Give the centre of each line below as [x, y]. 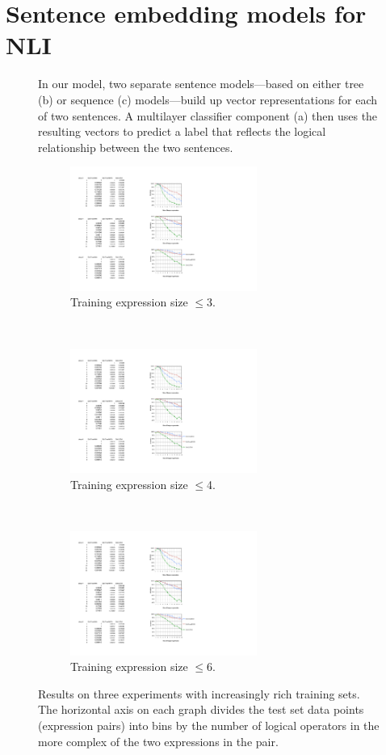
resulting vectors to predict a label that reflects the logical [182, 131]
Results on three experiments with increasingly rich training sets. [199, 693]
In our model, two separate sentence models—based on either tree [201, 84]
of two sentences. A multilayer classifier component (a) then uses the [208, 115]
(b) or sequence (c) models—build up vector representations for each [208, 99]
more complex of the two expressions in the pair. [158, 741]
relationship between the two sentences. [136, 147]
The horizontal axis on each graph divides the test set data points [201, 709]
